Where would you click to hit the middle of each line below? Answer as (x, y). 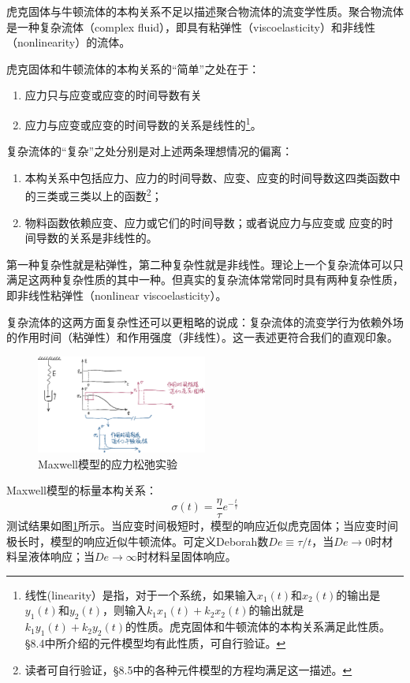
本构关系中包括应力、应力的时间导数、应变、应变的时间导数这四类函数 (207, 177)
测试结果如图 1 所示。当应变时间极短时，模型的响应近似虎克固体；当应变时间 (202, 525)
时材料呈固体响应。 (186, 556)
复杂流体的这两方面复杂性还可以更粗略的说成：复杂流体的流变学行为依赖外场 (205, 321)
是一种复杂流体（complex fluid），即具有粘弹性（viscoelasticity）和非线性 (191, 26)
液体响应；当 (61, 556)
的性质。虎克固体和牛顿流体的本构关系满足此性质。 (258, 627)
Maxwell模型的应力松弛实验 (108, 463)
